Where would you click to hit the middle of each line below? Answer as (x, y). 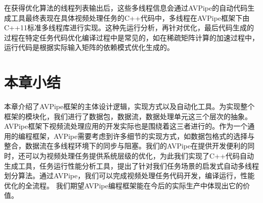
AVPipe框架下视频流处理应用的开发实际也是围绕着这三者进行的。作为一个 (126, 126)
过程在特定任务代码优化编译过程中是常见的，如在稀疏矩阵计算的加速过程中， (131, 37)
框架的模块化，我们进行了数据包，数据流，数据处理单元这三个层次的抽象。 (128, 116)
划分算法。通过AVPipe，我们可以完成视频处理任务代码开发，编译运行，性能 (129, 175)
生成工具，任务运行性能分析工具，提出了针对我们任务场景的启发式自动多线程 (131, 165)
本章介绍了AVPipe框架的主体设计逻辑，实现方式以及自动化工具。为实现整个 (129, 106)
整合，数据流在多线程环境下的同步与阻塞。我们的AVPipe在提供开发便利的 (126, 146)
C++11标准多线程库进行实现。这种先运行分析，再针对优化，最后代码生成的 (129, 28)
